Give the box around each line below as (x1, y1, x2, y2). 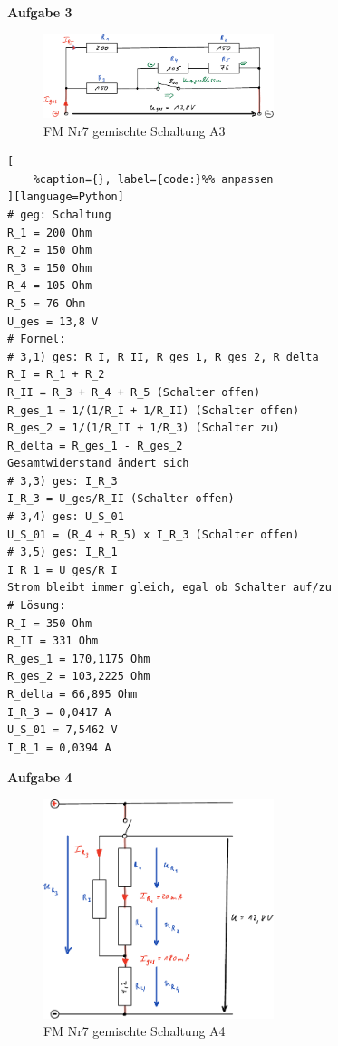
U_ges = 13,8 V (7, 315, 99, 328)
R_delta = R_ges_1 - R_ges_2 (7, 439, 183, 452)
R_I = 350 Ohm (7, 616, 92, 630)
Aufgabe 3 (7, 3, 72, 21)
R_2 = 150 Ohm (7, 244, 92, 257)
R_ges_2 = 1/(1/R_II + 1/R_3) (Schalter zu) (7, 421, 280, 435)
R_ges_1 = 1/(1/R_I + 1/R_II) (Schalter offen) (7, 403, 300, 417)
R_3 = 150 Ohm (7, 261, 92, 275)
